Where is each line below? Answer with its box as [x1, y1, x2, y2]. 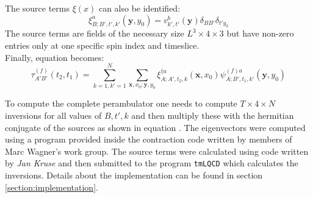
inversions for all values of [5, 108, 102, 121]
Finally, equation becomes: [5, 51, 104, 63]
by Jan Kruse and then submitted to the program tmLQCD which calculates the [5, 157, 298, 169]
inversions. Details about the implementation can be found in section [5, 168, 263, 181]
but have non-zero [226, 27, 294, 40]
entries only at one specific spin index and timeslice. [5, 38, 200, 51]
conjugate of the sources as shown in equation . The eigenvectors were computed [5, 121, 306, 133]
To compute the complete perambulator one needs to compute [5, 97, 237, 110]
